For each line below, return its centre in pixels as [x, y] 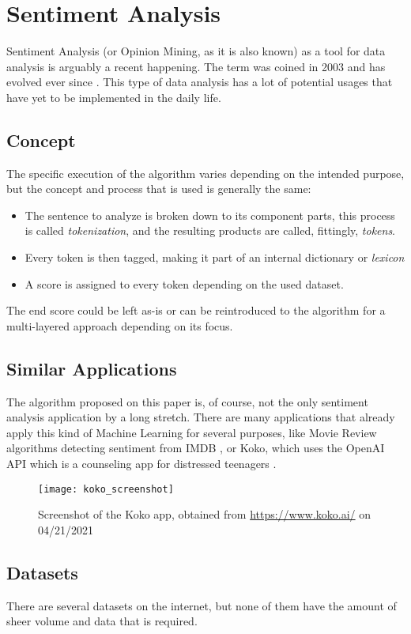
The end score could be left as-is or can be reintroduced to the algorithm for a [196, 310]
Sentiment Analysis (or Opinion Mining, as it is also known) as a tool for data [196, 51]
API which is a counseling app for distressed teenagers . [141, 464]
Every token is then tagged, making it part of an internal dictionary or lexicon [215, 257]
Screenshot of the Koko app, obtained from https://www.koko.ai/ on [205, 514]
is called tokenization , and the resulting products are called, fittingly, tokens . [210, 230]
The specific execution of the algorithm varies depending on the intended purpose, [205, 173]
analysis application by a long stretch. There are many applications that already [201, 417]
